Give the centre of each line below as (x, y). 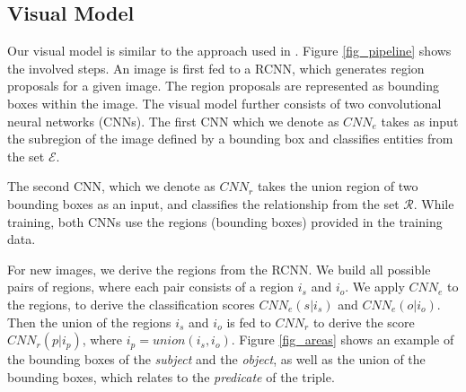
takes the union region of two (338, 186)
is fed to (249, 322)
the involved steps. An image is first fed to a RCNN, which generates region (216, 68)
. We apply (375, 287)
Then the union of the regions (89, 322)
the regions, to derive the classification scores (131, 304)
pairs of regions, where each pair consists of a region (151, 287)
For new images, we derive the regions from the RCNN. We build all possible (219, 269)
